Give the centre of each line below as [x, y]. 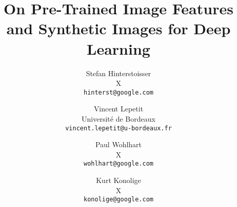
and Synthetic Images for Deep [118, 28]
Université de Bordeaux [118, 118]
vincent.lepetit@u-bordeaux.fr [118, 128]
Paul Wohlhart [118, 144]
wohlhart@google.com [118, 164]
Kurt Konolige [118, 180]
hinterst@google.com [118, 92]
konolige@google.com [118, 200]
